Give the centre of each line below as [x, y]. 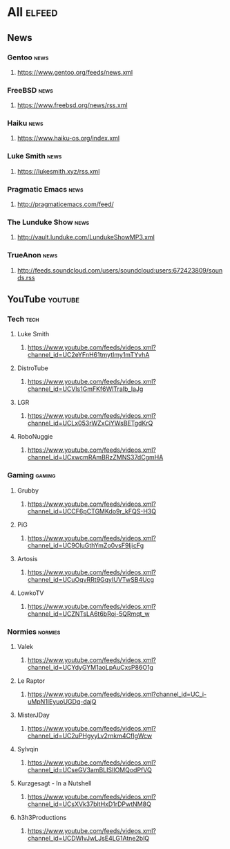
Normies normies [34, 632]
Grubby [28, 490]
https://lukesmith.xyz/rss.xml [58, 171]
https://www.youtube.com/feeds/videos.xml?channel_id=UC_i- [117, 694]
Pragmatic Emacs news [45, 189]
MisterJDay [33, 715]
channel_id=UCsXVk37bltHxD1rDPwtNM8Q [89, 804]
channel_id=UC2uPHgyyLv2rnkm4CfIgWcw [90, 736]
